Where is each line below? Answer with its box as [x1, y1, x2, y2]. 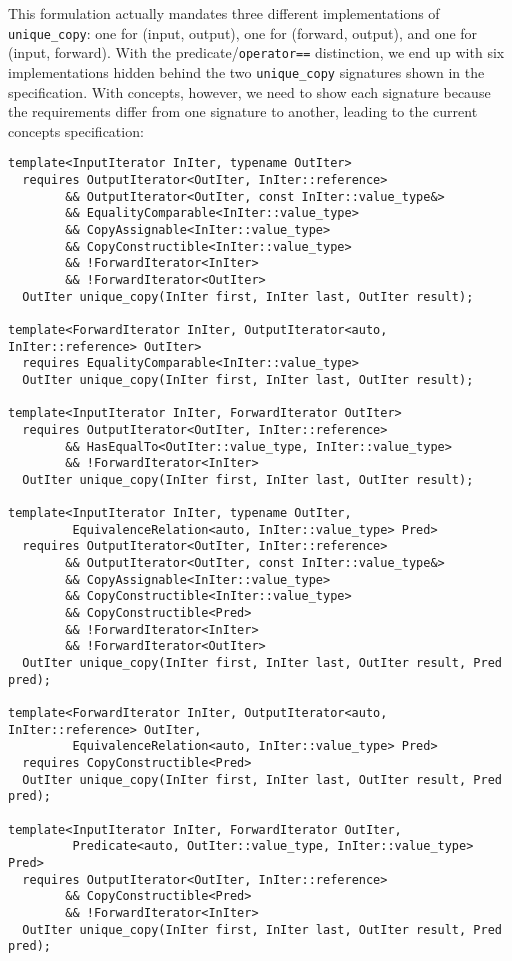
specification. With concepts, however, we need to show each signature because [8, 81, 491, 102]
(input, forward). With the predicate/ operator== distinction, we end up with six [8, 42, 505, 63]
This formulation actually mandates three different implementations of [8, 3, 440, 23]
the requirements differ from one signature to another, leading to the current [8, 101, 478, 122]
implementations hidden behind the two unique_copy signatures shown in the [8, 61, 485, 82]
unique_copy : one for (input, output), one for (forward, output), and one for [8, 22, 478, 43]
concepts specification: [8, 120, 144, 141]
